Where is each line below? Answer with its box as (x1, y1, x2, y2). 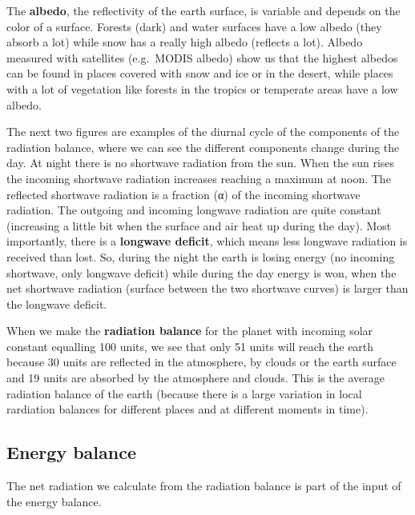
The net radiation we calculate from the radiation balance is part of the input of (6, 477, 401, 494)
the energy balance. (6, 493, 102, 509)
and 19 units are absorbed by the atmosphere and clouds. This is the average (6, 369, 385, 386)
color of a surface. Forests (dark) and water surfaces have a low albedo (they (6, 18, 382, 34)
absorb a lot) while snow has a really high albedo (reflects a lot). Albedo (6, 34, 363, 50)
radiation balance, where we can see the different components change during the (6, 138, 400, 155)
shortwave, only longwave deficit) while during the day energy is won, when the (6, 264, 397, 281)
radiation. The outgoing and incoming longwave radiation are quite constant (6, 202, 381, 218)
